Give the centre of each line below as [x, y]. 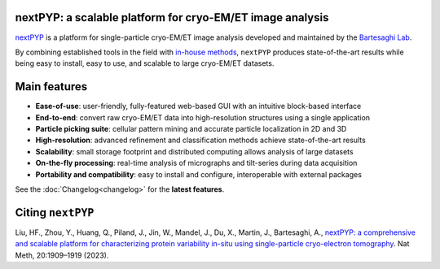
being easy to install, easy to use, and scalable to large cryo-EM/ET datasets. [145, 63]
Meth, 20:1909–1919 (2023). [62, 255]
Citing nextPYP [55, 213]
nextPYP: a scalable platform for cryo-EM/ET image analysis [172, 17]
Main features [51, 87]
